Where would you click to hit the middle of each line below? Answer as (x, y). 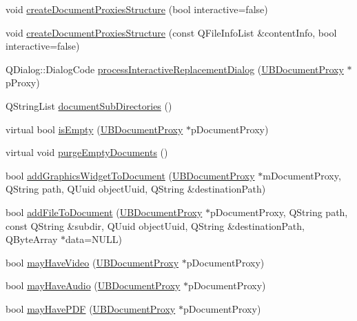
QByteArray (32, 239)
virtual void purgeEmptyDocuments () (87, 152)
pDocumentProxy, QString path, (279, 212)
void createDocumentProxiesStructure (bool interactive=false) (137, 9)
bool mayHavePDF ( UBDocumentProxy (91, 308)
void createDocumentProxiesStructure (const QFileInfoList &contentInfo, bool (171, 32)
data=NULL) (94, 239)
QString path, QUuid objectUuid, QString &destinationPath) (136, 189)
